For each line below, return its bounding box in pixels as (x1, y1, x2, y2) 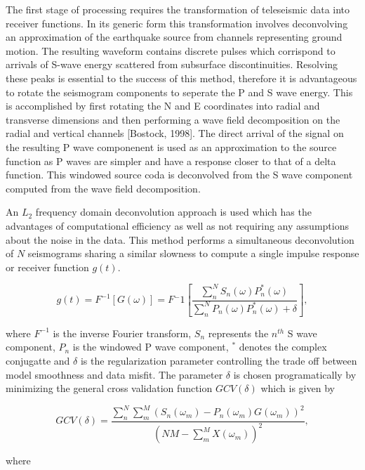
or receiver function (6, 259, 89, 274)
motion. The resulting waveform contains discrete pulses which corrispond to (6, 43, 336, 58)
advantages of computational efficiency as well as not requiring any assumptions (6, 218, 349, 233)
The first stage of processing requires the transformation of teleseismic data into (6, 2, 350, 16)
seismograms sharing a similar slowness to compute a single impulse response (27, 246, 359, 261)
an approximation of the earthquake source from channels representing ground (6, 30, 343, 44)
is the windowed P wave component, (72, 339, 229, 354)
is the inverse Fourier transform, (53, 325, 192, 340)
